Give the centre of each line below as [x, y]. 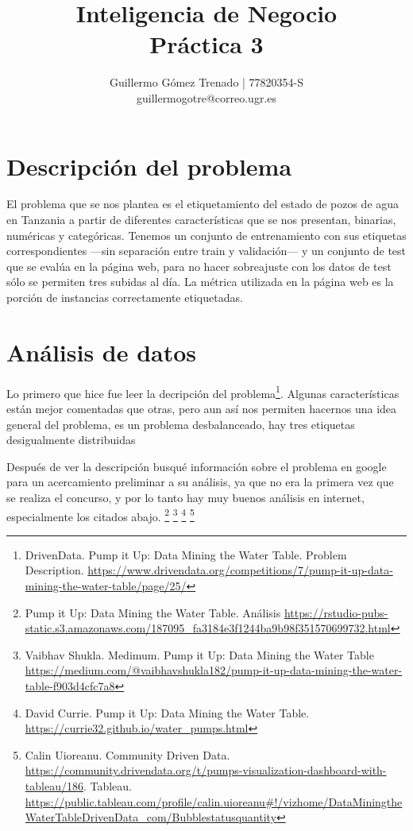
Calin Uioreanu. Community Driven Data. [127, 754]
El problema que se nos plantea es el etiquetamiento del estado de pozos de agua [203, 204]
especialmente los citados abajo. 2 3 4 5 [100, 515]
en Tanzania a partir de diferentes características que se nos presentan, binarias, [201, 220]
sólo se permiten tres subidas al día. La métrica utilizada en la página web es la [200, 282]
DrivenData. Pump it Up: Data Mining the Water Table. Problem [186, 554]
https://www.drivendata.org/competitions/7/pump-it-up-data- [240, 570]
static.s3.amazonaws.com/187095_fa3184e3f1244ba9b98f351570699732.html [208, 628]
